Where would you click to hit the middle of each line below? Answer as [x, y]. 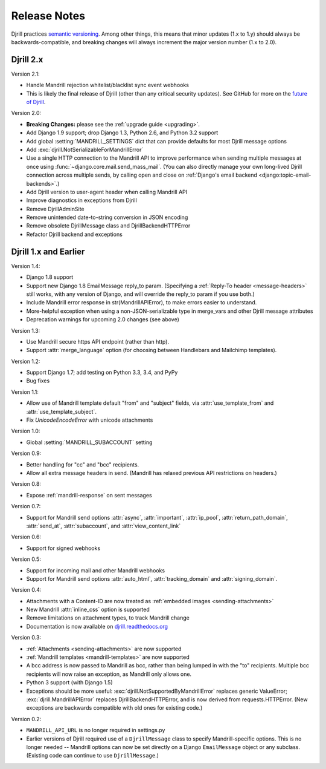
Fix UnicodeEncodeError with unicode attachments [90, 420]
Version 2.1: [25, 74]
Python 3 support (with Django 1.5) [69, 682]
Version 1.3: [26, 330]
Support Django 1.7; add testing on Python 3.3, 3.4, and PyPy [102, 373]
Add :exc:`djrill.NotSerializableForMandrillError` [85, 149]
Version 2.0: [26, 113]
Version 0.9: [26, 453]
